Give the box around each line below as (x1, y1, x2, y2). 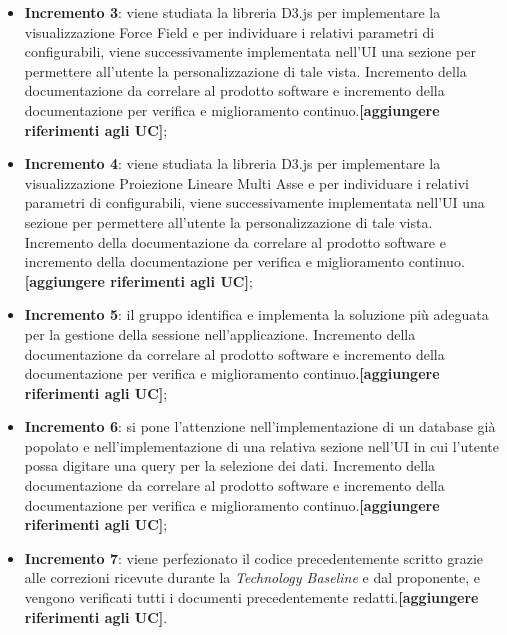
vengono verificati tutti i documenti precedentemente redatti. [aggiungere (24, 587, 479, 608)
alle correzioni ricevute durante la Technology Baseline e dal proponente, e (24, 567, 481, 588)
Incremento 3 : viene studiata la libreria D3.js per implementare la (24, 2, 441, 22)
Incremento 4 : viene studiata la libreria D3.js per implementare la (24, 153, 441, 174)
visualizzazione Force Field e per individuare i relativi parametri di (24, 21, 435, 42)
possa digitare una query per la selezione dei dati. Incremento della (24, 455, 436, 476)
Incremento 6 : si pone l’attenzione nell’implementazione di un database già (24, 416, 496, 437)
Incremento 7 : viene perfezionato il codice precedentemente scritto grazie (24, 547, 483, 568)
